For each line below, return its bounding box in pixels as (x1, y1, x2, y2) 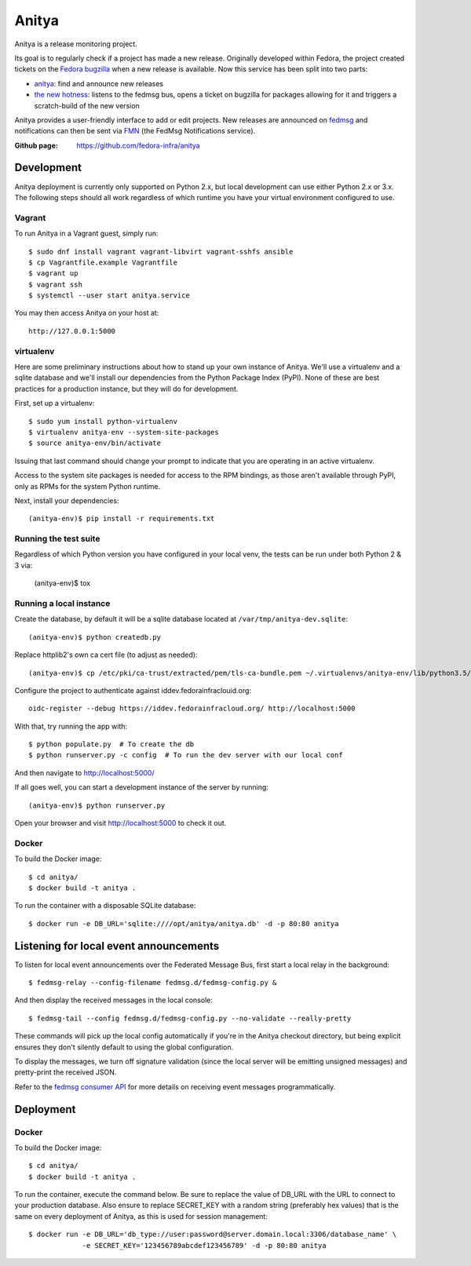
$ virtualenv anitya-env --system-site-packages (28, 428, 219, 436)
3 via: (14, 560, 33, 570)
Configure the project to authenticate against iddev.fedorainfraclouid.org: (14, 685, 251, 695)
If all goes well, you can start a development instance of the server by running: (14, 783, 268, 792)
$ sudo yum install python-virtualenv (28, 417, 178, 425)
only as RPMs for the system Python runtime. (14, 481, 161, 491)
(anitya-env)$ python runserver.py (28, 801, 166, 810)
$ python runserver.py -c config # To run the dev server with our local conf (28, 750, 343, 760)
